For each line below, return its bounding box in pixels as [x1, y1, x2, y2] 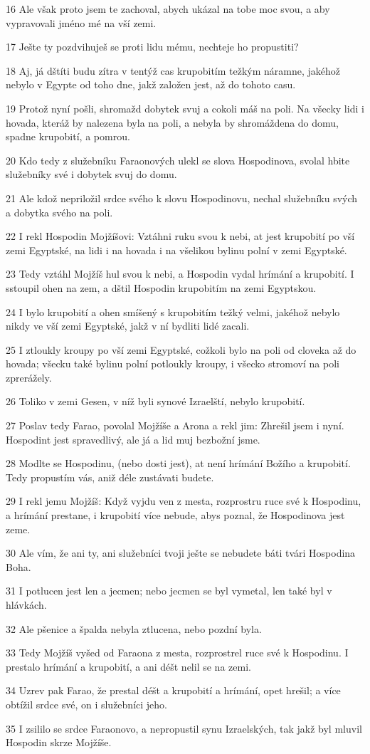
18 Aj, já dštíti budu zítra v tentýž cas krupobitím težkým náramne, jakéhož [6, 63, 341, 78]
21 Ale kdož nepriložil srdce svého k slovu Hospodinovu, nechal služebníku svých [6, 190, 358, 205]
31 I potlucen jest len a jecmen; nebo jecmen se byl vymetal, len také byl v [6, 583, 332, 598]
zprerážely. [6, 370, 52, 384]
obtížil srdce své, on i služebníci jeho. [6, 696, 167, 711]
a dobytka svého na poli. [6, 204, 113, 219]
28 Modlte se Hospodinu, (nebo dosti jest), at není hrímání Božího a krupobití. [6, 456, 351, 471]
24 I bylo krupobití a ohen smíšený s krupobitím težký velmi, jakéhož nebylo [6, 304, 340, 319]
